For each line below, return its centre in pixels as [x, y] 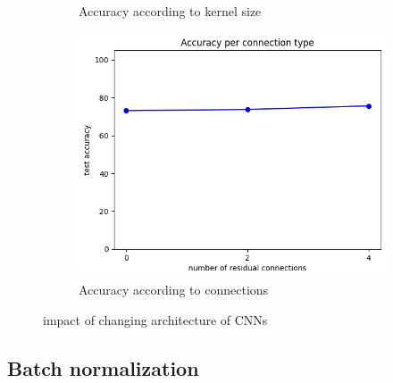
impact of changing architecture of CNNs [155, 319]
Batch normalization [103, 367]
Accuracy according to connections [174, 290]
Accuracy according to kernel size [170, 11]
